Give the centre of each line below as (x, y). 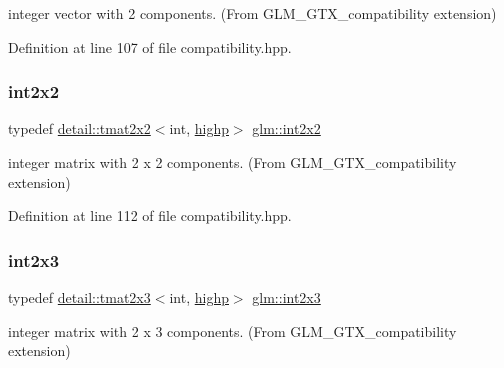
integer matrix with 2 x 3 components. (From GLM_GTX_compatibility (232, 330)
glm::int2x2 (286, 128)
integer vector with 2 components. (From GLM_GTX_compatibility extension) (252, 13)
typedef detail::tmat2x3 (79, 297)
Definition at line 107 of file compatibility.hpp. (150, 46)
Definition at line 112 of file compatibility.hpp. (150, 215)
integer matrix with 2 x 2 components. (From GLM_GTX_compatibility (232, 162)
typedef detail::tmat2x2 (79, 128)
